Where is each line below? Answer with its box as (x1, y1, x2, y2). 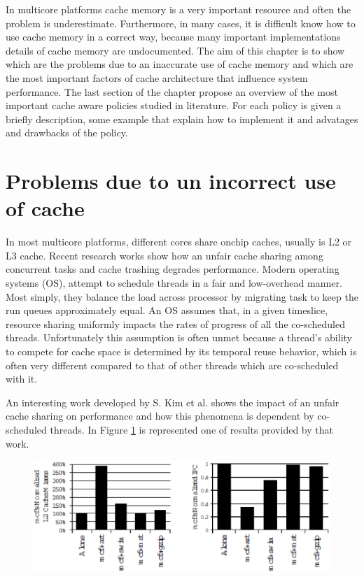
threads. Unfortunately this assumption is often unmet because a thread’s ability (6, 330, 352, 345)
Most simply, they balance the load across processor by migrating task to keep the (6, 289, 358, 304)
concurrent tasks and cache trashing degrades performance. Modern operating (6, 262, 339, 276)
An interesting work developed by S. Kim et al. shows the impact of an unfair (6, 394, 339, 409)
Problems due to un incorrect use (6, 166, 336, 195)
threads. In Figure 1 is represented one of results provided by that (50, 422, 333, 436)
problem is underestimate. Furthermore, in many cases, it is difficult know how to (6, 15, 356, 30)
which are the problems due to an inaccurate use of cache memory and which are (6, 57, 353, 71)
